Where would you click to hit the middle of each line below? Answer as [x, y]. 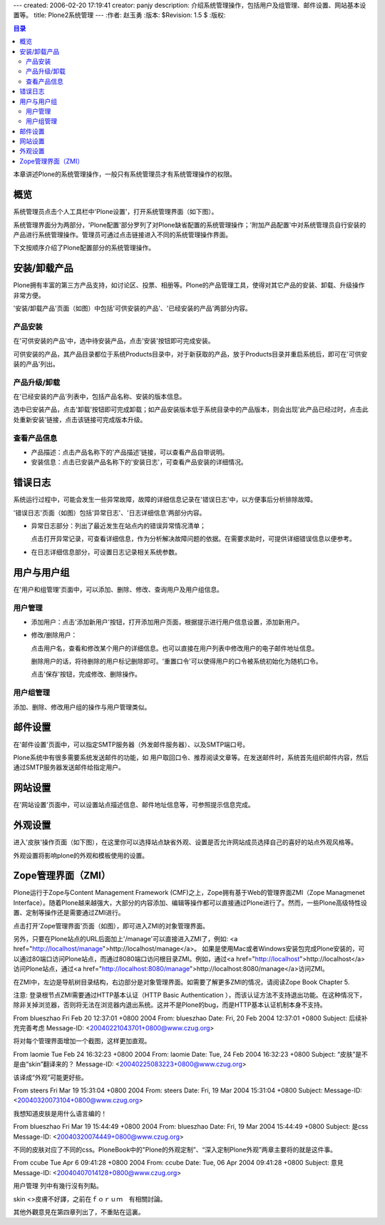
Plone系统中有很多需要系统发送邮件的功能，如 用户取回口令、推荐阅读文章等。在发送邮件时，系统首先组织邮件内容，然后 [191, 757]
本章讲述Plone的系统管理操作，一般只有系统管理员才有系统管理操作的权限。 [125, 174]
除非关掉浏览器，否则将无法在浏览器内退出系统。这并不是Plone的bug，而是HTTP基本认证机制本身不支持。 [170, 1005]
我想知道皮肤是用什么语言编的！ [60, 1113]
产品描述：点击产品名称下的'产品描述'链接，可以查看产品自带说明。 [130, 452]
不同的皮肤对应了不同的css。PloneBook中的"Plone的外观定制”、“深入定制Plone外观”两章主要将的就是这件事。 [175, 1149]
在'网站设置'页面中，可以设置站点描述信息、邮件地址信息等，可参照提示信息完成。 [134, 805]
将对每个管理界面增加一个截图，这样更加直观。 [82, 1041]
